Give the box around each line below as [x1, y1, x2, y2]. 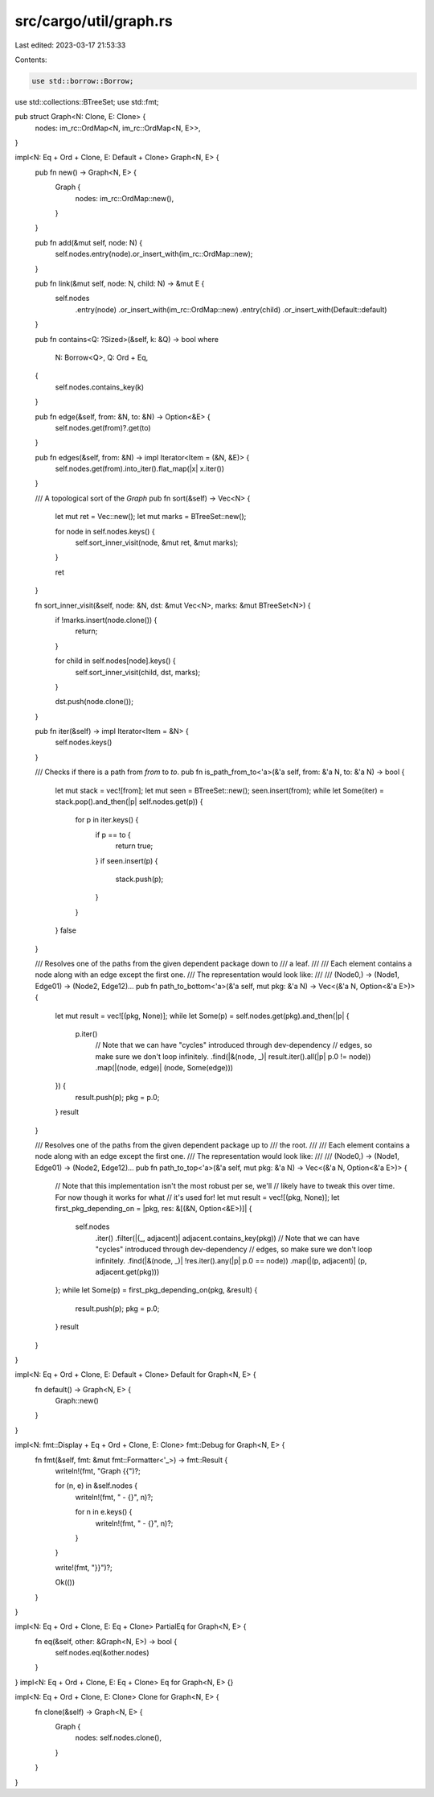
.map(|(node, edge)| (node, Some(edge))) [95, 1063, 233, 1073]
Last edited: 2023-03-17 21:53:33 [14, 40, 126, 50]
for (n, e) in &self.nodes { [55, 1481, 138, 1490]
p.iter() [75, 1028, 98, 1038]
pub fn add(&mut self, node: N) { [35, 237, 143, 247]
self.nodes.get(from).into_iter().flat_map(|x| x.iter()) [55, 464, 225, 474]
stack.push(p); [115, 874, 164, 884]
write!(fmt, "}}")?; [55, 1562, 113, 1572]
